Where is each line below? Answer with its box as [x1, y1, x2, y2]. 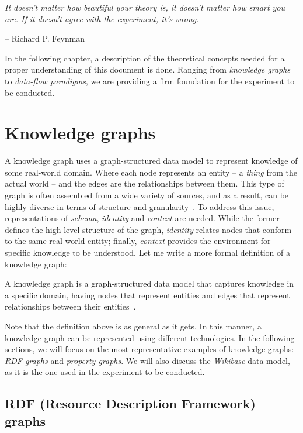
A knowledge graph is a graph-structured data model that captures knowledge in [5, 277, 294, 290]
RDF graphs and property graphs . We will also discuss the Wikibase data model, [5, 354, 290, 366]
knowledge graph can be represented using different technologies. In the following [5, 331, 295, 343]
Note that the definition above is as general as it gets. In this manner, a [5, 320, 262, 332]
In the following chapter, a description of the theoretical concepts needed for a [5, 51, 285, 64]
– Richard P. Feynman [5, 32, 85, 44]
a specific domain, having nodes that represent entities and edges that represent [5, 288, 290, 301]
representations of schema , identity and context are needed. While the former [5, 212, 280, 224]
